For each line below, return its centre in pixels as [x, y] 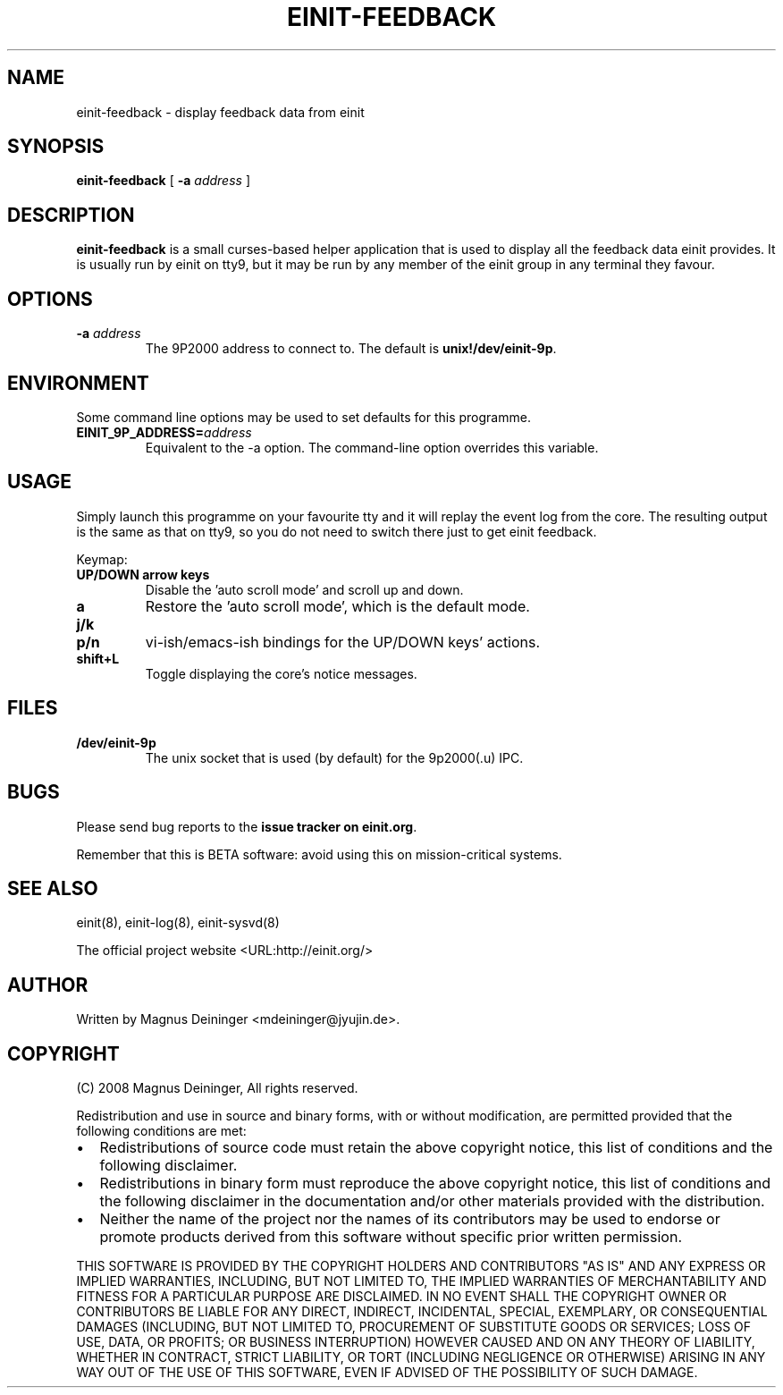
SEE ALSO [53, 888]
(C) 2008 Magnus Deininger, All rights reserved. [217, 1088]
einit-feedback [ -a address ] [163, 181]
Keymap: [102, 559]
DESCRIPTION [71, 215]
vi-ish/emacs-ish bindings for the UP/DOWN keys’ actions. [343, 642]
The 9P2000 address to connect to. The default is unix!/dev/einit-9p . [351, 349]
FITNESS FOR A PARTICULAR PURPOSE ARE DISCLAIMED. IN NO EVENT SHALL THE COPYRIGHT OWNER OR [401, 1297]
